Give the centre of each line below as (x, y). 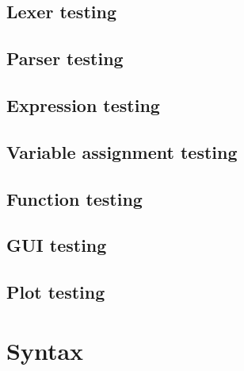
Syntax (45, 350)
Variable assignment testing (122, 151)
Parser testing (65, 58)
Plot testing (56, 292)
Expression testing (83, 104)
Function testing (74, 198)
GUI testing (57, 245)
